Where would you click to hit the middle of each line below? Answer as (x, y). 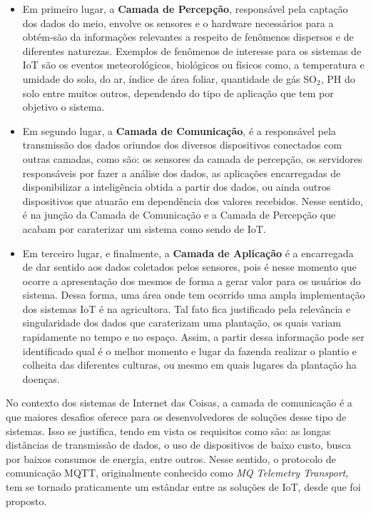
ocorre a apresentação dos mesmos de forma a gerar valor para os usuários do (192, 280)
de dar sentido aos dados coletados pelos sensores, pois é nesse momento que (189, 267)
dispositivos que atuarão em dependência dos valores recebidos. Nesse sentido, (193, 200)
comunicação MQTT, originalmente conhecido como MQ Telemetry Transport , (177, 473)
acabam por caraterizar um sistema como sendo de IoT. (144, 228)
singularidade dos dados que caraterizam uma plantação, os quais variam (182, 323)
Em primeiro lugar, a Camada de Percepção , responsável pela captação (185, 9)
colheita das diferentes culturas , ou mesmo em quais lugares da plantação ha (189, 365)
